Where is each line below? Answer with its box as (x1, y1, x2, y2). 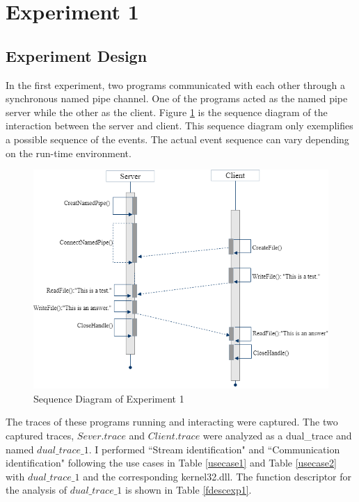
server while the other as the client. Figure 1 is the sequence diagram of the (6, 104, 328, 119)
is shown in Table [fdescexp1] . (125, 483, 252, 497)
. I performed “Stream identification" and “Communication (88, 442, 340, 456)
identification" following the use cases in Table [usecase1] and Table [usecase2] (6, 455, 337, 470)
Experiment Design (6, 44, 147, 66)
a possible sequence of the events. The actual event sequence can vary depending (6, 131, 349, 146)
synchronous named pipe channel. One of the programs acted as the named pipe (6, 91, 348, 106)
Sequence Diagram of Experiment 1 (33, 391, 184, 405)
